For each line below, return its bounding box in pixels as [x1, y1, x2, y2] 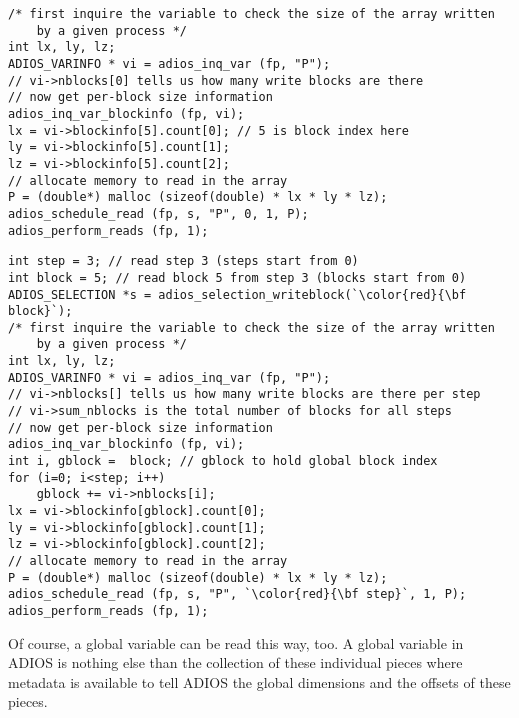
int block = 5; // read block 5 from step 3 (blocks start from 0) [8, 270, 467, 285]
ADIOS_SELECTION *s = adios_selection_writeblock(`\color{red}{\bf [8, 287, 467, 302]
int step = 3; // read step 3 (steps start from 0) [8, 254, 359, 269]
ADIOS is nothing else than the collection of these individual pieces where [8, 652, 463, 673]
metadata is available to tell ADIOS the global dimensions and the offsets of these [8, 671, 511, 692]
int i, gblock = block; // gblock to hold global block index [8, 454, 438, 469]
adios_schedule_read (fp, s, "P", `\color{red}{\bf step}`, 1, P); [8, 587, 467, 602]
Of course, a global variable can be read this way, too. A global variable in [8, 632, 464, 653]
